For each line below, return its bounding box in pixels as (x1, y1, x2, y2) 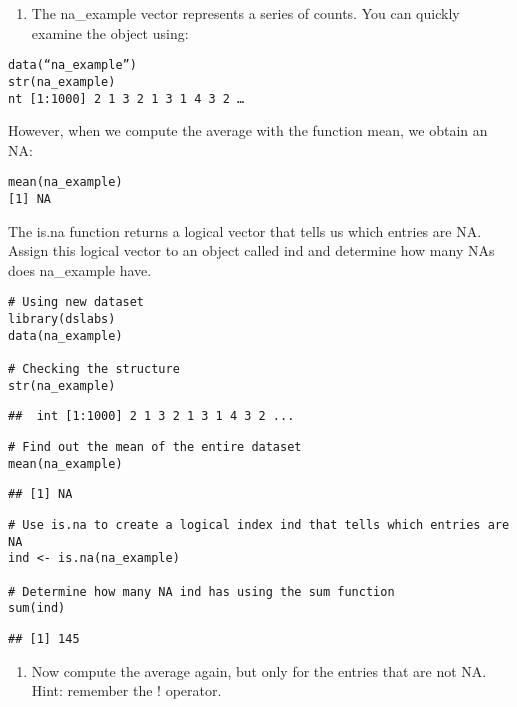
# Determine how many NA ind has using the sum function (8, 584, 395, 599)
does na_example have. (8, 259, 152, 280)
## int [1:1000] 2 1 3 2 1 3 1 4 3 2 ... (8, 409, 295, 424)
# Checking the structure (8, 362, 180, 377)
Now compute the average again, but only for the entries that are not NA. (31, 660, 487, 681)
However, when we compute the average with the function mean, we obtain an (8, 120, 488, 141)
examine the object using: (31, 22, 189, 43)
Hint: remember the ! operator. (31, 680, 222, 701)
